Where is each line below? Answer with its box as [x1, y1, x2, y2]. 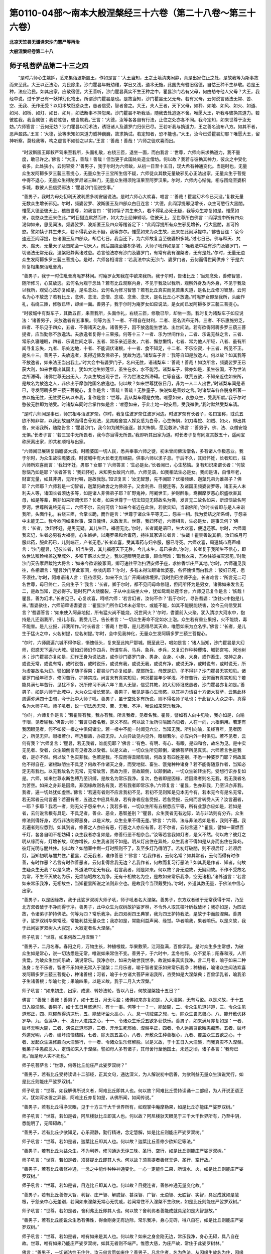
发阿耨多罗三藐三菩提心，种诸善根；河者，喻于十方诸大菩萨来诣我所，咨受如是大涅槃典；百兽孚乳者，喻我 [22, 971, 242, 978]
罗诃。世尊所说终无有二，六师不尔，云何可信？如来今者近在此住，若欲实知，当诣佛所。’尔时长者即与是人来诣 [22, 504, 245, 510]
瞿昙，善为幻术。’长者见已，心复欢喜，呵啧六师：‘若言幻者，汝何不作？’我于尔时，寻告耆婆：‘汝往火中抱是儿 [22, 595, 244, 601]
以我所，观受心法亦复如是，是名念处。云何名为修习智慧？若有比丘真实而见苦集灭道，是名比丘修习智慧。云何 [22, 286, 246, 293]
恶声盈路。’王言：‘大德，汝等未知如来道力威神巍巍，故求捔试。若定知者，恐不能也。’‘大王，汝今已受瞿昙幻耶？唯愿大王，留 [9, 130, 260, 136]
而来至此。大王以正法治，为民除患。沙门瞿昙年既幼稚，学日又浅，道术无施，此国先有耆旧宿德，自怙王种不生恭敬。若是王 [9, 82, 260, 88]
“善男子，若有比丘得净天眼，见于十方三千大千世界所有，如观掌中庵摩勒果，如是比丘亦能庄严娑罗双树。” [22, 1104, 235, 1110]
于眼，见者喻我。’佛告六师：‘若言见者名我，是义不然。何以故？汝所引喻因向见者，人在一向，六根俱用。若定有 [22, 719, 246, 725]
